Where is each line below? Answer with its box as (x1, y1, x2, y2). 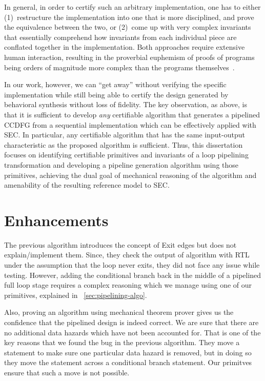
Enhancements (4, 209, 109, 230)
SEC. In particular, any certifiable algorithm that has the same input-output (4, 129, 245, 140)
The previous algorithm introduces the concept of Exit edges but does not (4, 239, 237, 250)
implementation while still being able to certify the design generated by (4, 89, 229, 99)
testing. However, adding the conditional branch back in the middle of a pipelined (4, 269, 261, 280)
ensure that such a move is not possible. (4, 367, 130, 377)
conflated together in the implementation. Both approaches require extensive (4, 42, 245, 52)
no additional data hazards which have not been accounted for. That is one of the (4, 327, 261, 337)
